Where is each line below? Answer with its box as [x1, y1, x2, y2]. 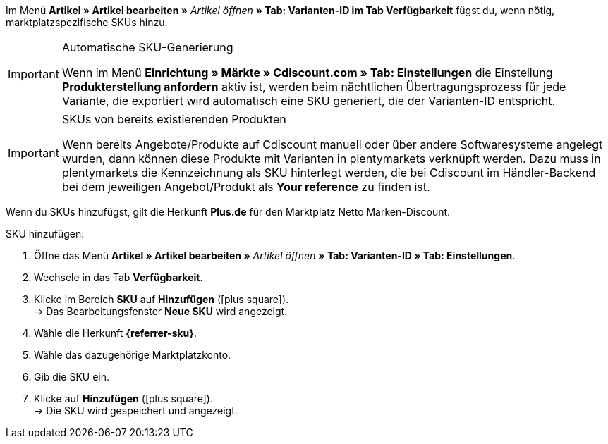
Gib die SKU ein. [34, 371, 110, 383]
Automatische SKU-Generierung [61, 40, 233, 54]
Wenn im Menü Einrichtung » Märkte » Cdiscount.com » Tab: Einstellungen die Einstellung [61, 66, 553, 80]
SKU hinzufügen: [6, 228, 85, 240]
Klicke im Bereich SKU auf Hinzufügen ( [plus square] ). [34, 293, 289, 305]
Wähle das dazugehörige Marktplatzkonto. [34, 349, 231, 361]
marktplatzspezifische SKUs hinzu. [6, 16, 168, 28]
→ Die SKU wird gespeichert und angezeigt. [34, 405, 238, 417]
